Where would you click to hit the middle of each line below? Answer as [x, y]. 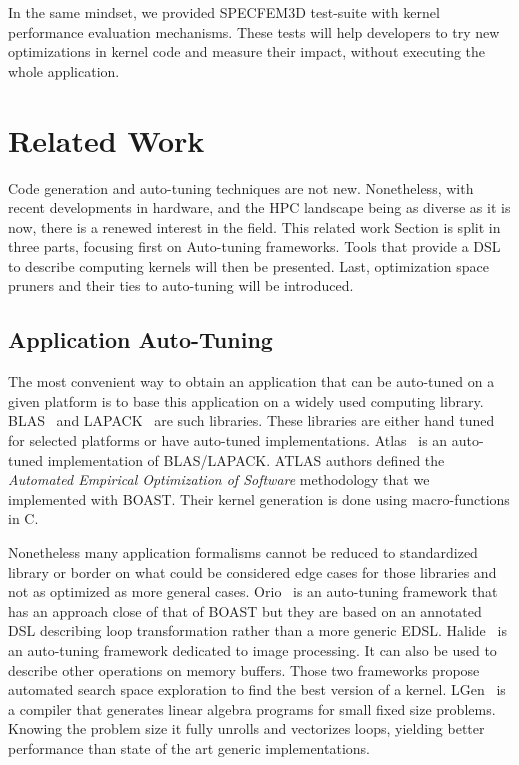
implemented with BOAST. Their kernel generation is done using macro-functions [259, 498]
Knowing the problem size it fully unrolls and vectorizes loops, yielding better [246, 728]
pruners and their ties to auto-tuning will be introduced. [181, 285]
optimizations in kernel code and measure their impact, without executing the [247, 51]
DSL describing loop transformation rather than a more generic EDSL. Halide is [257, 630]
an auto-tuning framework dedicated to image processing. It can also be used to [252, 649]
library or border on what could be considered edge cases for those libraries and [252, 571]
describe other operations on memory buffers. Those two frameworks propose [244, 669]
